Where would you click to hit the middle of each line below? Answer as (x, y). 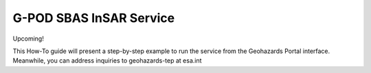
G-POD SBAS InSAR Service (94, 18)
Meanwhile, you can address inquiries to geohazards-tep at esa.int (107, 61)
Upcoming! (28, 39)
